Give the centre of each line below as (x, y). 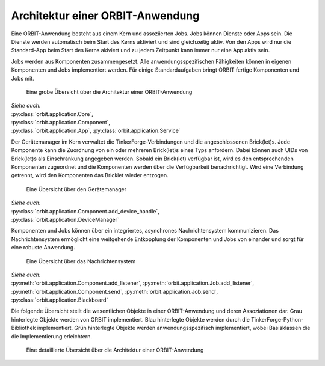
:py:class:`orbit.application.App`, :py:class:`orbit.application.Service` (96, 131)
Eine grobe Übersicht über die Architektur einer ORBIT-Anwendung (109, 92)
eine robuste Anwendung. (43, 248)
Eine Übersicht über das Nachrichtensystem (81, 261)
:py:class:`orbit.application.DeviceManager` (65, 219)
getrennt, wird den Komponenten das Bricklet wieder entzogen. (90, 175)
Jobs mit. (23, 78)
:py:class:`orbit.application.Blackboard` (60, 300)
